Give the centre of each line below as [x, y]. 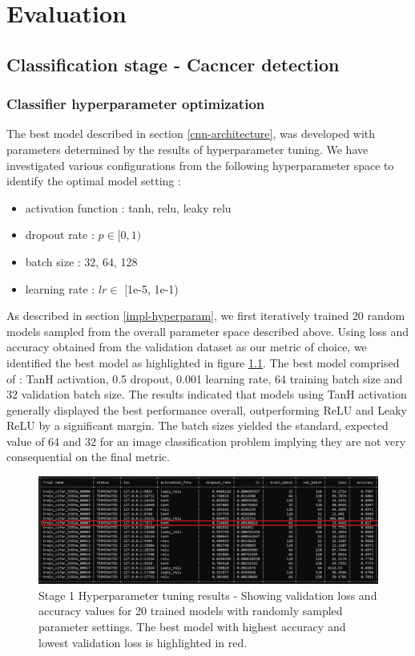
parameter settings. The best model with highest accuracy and [192, 626]
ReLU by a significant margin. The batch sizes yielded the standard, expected [197, 425]
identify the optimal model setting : [94, 181]
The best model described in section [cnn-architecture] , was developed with [191, 134]
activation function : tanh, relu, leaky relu [128, 207]
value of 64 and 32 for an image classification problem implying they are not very [206, 441]
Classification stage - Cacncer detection [173, 64]
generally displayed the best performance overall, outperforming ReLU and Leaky [207, 409]
